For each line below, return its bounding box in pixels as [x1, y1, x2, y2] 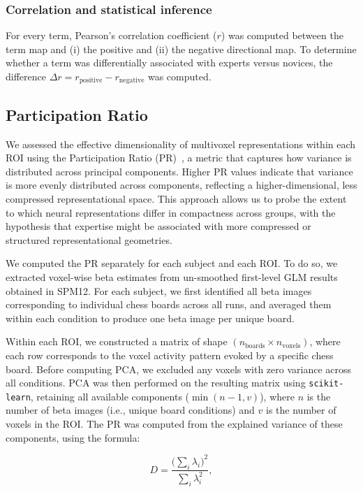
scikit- [309, 379, 344, 389]
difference [6, 69, 46, 83]
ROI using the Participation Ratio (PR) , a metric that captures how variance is [6, 150, 352, 165]
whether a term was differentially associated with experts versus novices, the [6, 55, 333, 70]
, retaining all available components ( [30, 389, 190, 403]
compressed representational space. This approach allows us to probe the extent [6, 191, 347, 206]
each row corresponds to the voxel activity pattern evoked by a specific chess [6, 347, 334, 362]
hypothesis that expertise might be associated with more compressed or [6, 219, 311, 233]
